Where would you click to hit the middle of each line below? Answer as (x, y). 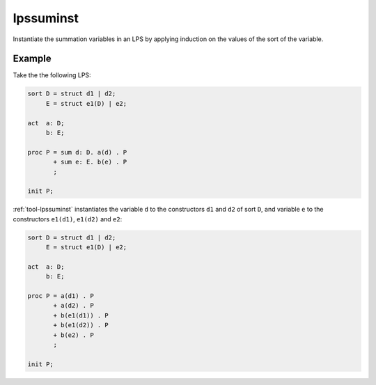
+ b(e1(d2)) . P (81, 325)
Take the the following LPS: (52, 75)
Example (32, 59)
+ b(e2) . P (73, 335)
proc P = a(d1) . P (61, 296)
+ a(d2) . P (73, 306)
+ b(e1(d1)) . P (81, 315)
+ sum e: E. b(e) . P (90, 162)
